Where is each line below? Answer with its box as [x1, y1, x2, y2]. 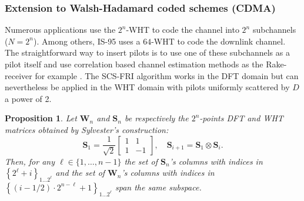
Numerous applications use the [5, 23, 116, 36]
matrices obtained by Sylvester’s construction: [5, 123, 169, 135]
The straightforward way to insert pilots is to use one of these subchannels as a [5, 46, 290, 59]
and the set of [55, 166, 105, 179]
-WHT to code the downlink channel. [151, 35, 286, 47]
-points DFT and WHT [199, 112, 283, 124]
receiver [5, 69, 32, 81]
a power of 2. [5, 92, 52, 104]
